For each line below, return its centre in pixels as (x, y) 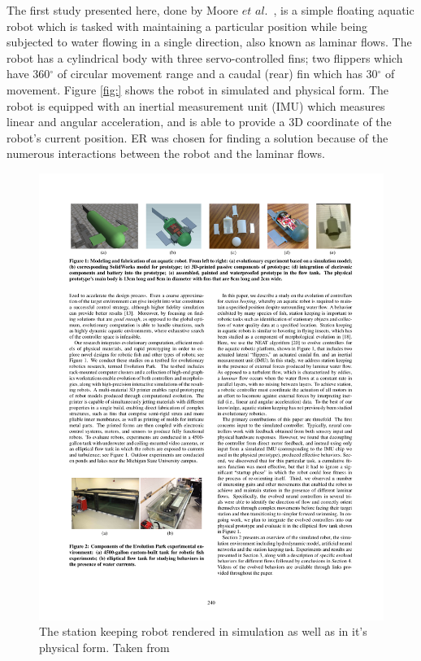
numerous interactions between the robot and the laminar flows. (166, 153)
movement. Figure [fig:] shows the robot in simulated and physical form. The (198, 89)
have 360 (28, 74)
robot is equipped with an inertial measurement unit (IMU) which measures (196, 105)
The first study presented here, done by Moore (123, 10)
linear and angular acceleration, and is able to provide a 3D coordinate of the (199, 122)
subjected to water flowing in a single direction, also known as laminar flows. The (209, 42)
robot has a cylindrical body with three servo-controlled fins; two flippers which (205, 57)
